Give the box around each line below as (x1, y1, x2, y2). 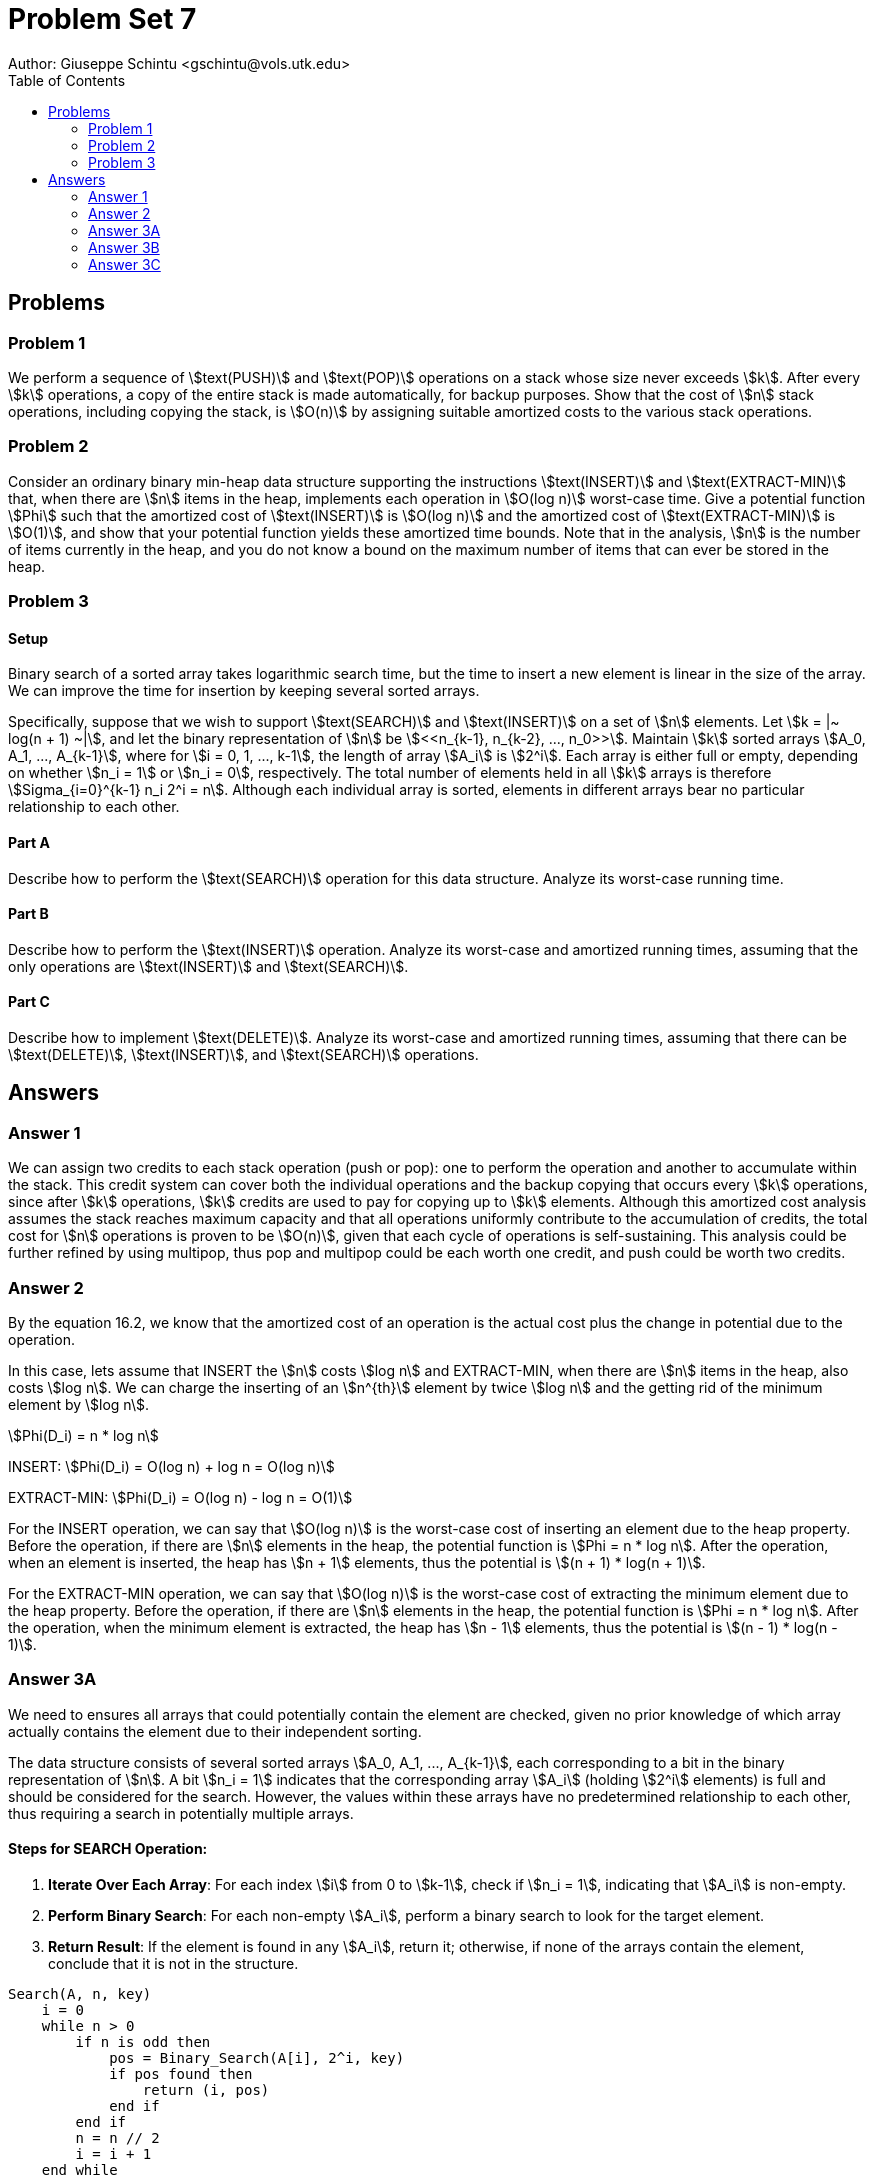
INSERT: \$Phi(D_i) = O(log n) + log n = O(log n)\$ (8, 1457, 335, 1475)
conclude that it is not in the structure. (48, 1954, 299, 1972)
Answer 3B (88, 238, 160, 256)
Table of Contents (8, 71, 126, 89)
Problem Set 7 (8, 2, 197, 36)
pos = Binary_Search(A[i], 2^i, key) (109, 2049, 405, 2066)
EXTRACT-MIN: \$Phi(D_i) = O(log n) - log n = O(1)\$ (8, 1488, 353, 1506)
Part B (8, 905, 49, 923)
